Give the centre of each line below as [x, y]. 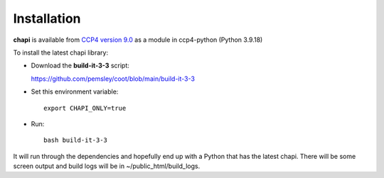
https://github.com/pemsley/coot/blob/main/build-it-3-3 [113, 79]
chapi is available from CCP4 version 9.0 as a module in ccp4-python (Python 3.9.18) [138, 40]
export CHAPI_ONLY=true [85, 108]
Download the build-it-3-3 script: [80, 66]
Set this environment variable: [75, 91]
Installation [47, 18]
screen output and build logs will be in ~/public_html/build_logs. [107, 166]
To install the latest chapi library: [61, 52]
